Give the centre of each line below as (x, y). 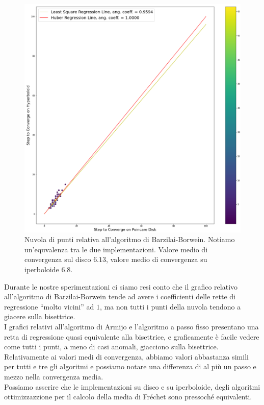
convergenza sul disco (58, 259)
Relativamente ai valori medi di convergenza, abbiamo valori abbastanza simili (126, 356)
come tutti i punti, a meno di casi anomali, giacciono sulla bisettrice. (111, 347)
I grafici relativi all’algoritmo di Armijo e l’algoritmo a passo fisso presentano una (131, 327)
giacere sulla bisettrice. (40, 316)
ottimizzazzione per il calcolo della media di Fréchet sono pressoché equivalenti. (128, 397)
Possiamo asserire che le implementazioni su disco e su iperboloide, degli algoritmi (132, 386)
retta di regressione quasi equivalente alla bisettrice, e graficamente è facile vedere (132, 336)
